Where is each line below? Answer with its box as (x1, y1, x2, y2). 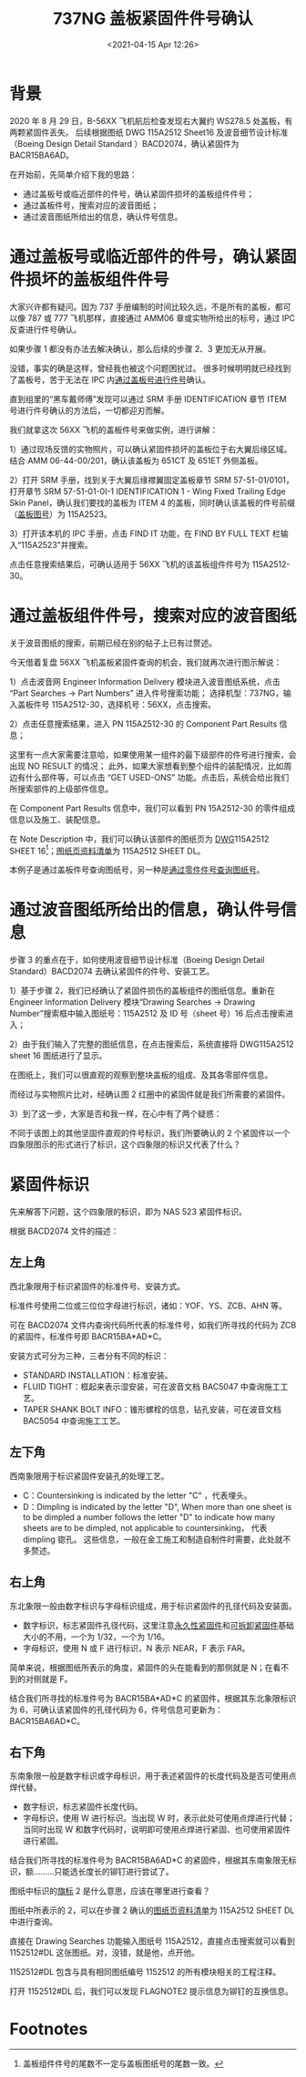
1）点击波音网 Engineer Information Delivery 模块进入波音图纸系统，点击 (9, 676, 280, 687)
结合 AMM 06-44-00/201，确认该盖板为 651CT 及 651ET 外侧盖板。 (9, 455, 263, 466)
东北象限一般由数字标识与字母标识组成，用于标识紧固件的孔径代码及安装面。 (9, 1600, 297, 1611)
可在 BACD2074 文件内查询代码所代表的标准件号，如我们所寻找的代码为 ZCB (9, 1319, 297, 1330)
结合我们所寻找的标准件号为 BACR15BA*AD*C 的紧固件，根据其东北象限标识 (9, 1692, 297, 1703)
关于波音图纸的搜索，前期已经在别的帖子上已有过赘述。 (9, 637, 217, 648)
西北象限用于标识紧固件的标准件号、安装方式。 (9, 1280, 185, 1291)
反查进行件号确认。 (9, 324, 82, 335)
